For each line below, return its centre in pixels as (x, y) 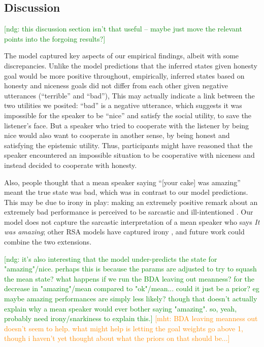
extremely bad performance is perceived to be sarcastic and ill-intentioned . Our (129, 212)
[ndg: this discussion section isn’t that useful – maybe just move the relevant (123, 29)
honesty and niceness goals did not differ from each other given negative (116, 85)
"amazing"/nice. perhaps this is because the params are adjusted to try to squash (130, 269)
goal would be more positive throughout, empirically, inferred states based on (124, 75)
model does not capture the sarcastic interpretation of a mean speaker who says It (132, 221)
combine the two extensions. (48, 242)
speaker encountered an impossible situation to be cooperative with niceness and (129, 155)
